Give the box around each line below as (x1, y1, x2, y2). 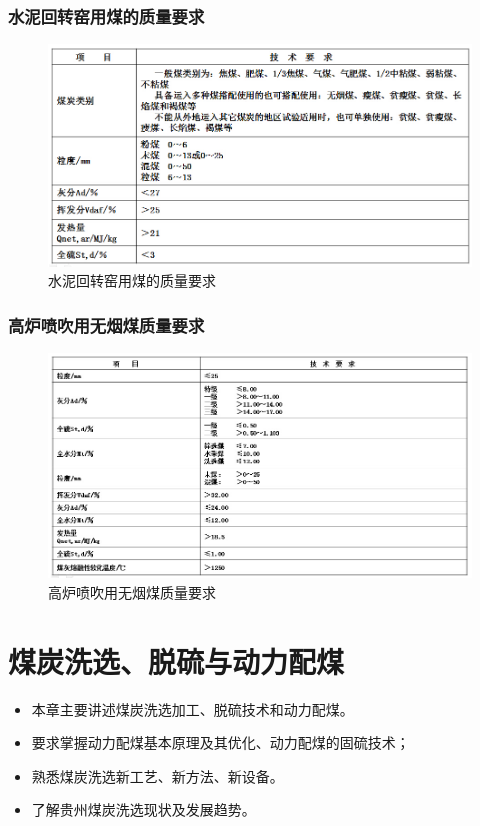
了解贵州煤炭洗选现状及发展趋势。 (31, 799, 256, 820)
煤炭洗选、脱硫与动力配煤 (8, 640, 345, 681)
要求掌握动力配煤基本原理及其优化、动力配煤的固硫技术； (31, 732, 410, 753)
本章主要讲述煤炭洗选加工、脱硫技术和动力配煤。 (31, 698, 354, 719)
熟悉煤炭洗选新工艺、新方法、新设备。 (31, 765, 284, 786)
